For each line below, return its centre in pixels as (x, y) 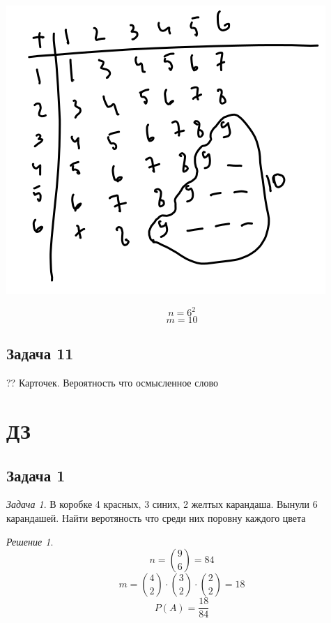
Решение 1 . (30, 541)
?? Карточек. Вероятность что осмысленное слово (112, 383)
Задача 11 (40, 353)
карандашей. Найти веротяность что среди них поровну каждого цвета (156, 518)
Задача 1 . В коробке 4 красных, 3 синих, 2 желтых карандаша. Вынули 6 (162, 504)
